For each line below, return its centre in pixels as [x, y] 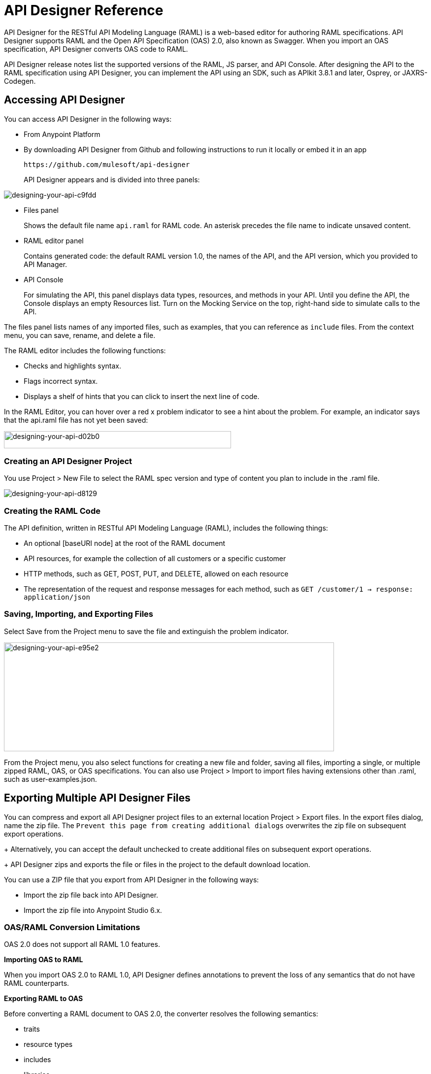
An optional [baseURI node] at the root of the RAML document [125, 543]
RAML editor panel [54, 240]
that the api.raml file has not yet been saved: [76, 420]
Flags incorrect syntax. [61, 381]
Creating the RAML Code [52, 511]
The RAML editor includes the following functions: [85, 350]
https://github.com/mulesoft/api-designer [107, 164]
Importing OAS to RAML [44, 960]
